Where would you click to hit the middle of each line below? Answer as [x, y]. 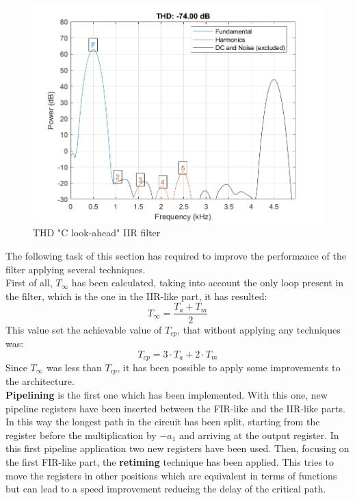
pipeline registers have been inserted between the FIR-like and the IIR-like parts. [175, 408]
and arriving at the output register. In [259, 435]
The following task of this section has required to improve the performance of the [176, 256]
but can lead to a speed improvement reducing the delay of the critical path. [166, 489]
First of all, [29, 283]
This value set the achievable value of [84, 329]
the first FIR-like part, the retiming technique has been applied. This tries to [170, 462]
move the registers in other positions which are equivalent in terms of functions [171, 475]
